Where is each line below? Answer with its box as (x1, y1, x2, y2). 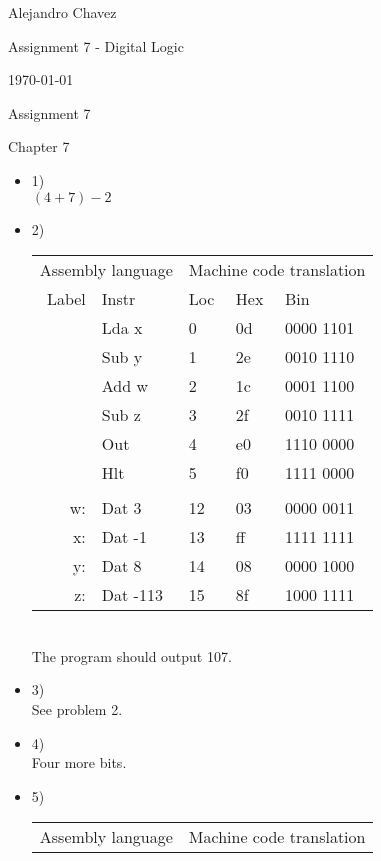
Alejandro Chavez (8, 2, 117, 22)
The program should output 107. (31, 645, 232, 666)
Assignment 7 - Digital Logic (8, 35, 184, 56)
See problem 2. (31, 698, 123, 719)
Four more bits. (31, 752, 127, 773)
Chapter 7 (8, 136, 70, 157)
